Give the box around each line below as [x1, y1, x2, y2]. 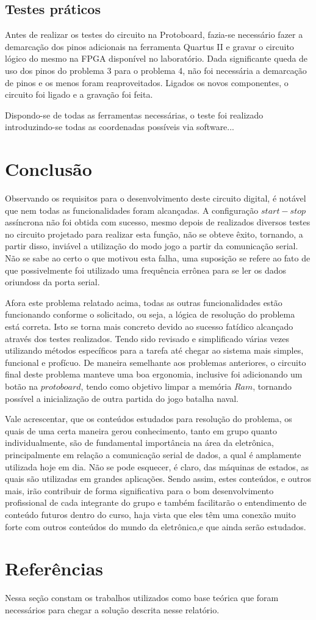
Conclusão [5, 156, 92, 181]
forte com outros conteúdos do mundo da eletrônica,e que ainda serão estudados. [5, 520, 306, 533]
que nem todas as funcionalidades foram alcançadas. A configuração [5, 203, 259, 216]
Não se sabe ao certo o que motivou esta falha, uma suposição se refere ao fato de [5, 252, 311, 264]
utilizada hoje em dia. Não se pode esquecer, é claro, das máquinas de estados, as [5, 460, 309, 473]
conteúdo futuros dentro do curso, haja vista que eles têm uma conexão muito [5, 508, 296, 520]
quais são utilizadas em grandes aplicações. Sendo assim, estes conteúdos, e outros [5, 472, 312, 485]
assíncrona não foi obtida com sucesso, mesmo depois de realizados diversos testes [5, 216, 311, 228]
